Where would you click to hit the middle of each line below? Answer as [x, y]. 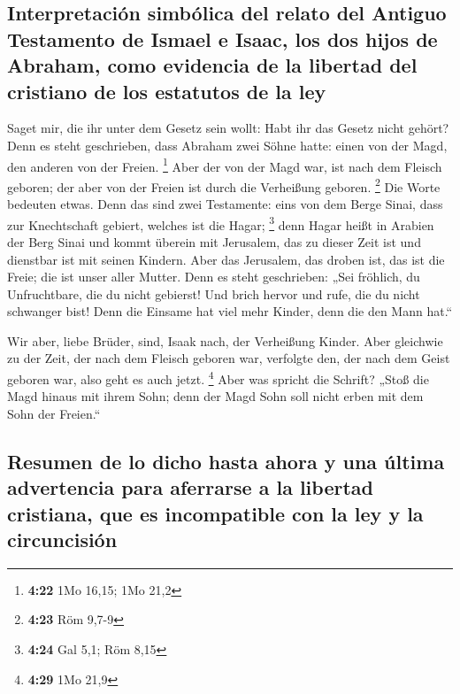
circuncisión [62, 540]
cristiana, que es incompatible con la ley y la [215, 513]
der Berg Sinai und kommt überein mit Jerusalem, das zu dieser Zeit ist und [214, 241]
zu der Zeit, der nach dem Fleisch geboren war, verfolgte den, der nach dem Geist [229, 358]
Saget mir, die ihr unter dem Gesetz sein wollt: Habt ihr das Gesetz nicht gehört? [228, 128]
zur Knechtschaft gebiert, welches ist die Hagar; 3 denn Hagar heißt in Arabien [221, 223]
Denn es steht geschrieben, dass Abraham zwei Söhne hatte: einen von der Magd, [227, 145]
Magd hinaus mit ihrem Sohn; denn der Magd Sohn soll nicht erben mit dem [215, 396]
